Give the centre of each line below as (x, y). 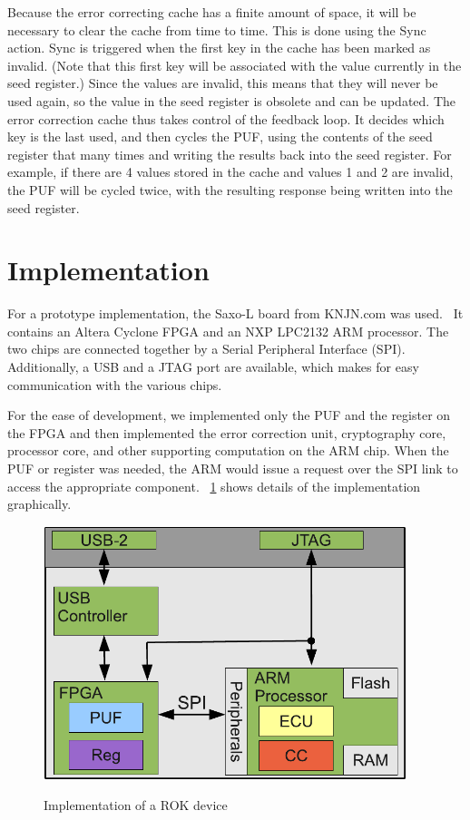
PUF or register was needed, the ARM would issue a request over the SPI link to (233, 468)
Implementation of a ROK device (136, 805)
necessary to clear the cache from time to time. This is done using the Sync (217, 29)
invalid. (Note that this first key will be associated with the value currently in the (235, 65)
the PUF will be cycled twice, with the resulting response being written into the (230, 189)
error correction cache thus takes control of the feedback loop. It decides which (226, 118)
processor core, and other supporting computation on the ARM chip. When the (228, 450)
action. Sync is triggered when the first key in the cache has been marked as (219, 48)
